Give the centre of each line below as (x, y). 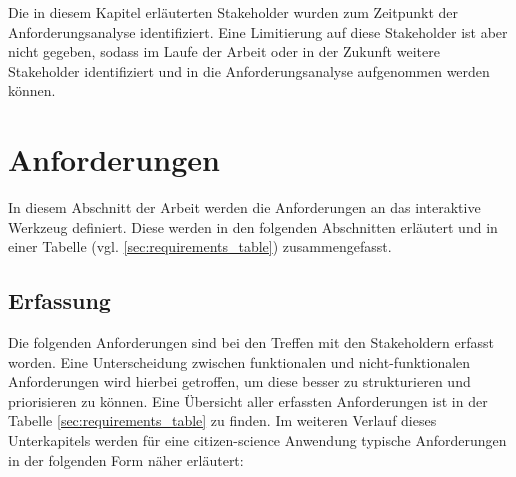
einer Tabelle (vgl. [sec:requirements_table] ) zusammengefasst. (200, 246)
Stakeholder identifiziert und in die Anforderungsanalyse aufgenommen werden (249, 70)
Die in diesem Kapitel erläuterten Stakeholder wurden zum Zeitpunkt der (233, 12)
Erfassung (59, 300)
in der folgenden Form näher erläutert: (126, 459)
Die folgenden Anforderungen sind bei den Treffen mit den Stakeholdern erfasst (251, 342)
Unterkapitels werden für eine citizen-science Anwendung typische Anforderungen (257, 440)
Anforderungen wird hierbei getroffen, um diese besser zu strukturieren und (239, 381)
